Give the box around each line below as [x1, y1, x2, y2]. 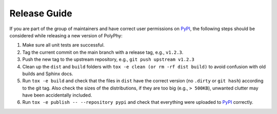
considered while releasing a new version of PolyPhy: [9, 32, 123, 38]
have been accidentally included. [22, 92, 92, 98]
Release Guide [9, 8, 72, 19]
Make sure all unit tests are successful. [22, 42, 105, 48]
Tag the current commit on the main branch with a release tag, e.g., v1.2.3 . [22, 49, 184, 55]
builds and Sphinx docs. [22, 71, 73, 77]
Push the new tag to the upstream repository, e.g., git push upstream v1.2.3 [22, 56, 194, 62]
